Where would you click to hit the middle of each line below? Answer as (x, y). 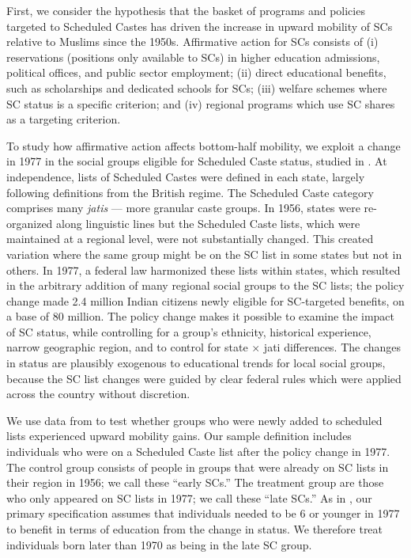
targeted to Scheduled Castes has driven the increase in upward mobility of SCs (200, 26)
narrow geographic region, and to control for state (127, 347)
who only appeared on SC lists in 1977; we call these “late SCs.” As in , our (189, 497)
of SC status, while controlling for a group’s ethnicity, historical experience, (189, 331)
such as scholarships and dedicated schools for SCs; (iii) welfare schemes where (197, 87)
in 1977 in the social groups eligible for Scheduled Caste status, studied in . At (197, 161)
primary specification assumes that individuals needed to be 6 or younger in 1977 (203, 513)
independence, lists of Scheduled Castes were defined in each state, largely (186, 176)
